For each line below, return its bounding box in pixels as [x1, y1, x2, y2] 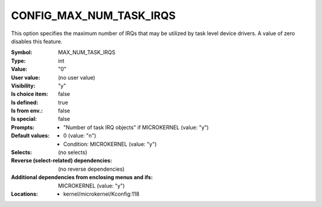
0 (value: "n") [63, 132, 97, 139]
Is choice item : [11, 90, 48, 98]
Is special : [11, 115, 37, 123]
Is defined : [11, 99, 39, 106]
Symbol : [11, 49, 33, 56]
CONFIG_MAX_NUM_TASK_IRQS [11, 9, 176, 22]
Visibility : [11, 82, 36, 89]
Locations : [11, 190, 38, 197]
